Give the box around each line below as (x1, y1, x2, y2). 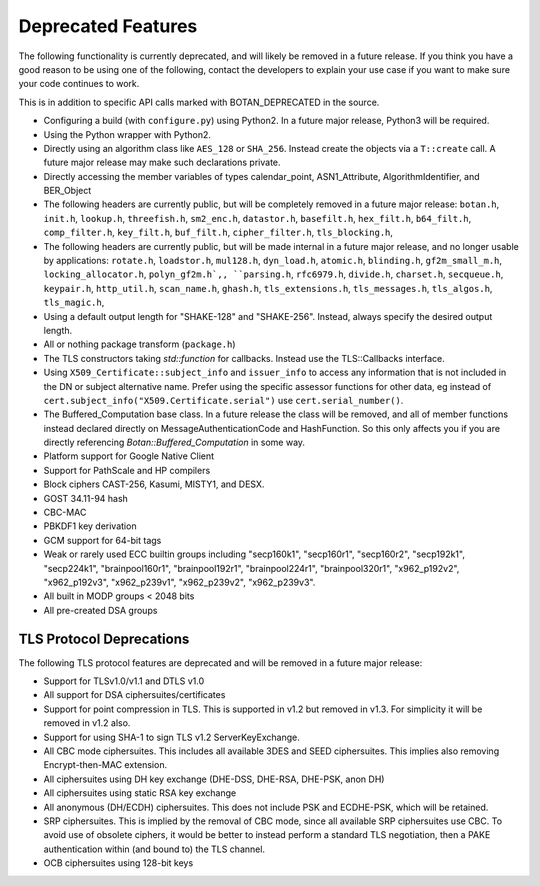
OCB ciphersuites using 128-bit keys (43, 857, 194, 869)
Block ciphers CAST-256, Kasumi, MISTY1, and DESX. (43, 478, 265, 490)
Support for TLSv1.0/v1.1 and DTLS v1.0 (43, 675, 205, 687)
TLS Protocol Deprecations (18, 630, 190, 647)
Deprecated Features (18, 15, 198, 37)
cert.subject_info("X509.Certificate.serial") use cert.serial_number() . (43, 394, 404, 406)
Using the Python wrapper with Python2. (43, 128, 212, 140)
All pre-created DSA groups (43, 604, 158, 616)
